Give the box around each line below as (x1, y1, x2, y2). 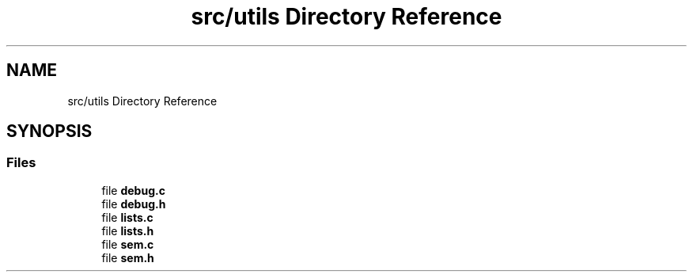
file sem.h (101, 250, 154, 265)
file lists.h (101, 223, 154, 238)
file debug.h (101, 196, 166, 211)
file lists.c (101, 210, 153, 224)
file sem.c (101, 237, 154, 251)
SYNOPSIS (6, 121, 93, 142)
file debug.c (101, 183, 165, 197)
